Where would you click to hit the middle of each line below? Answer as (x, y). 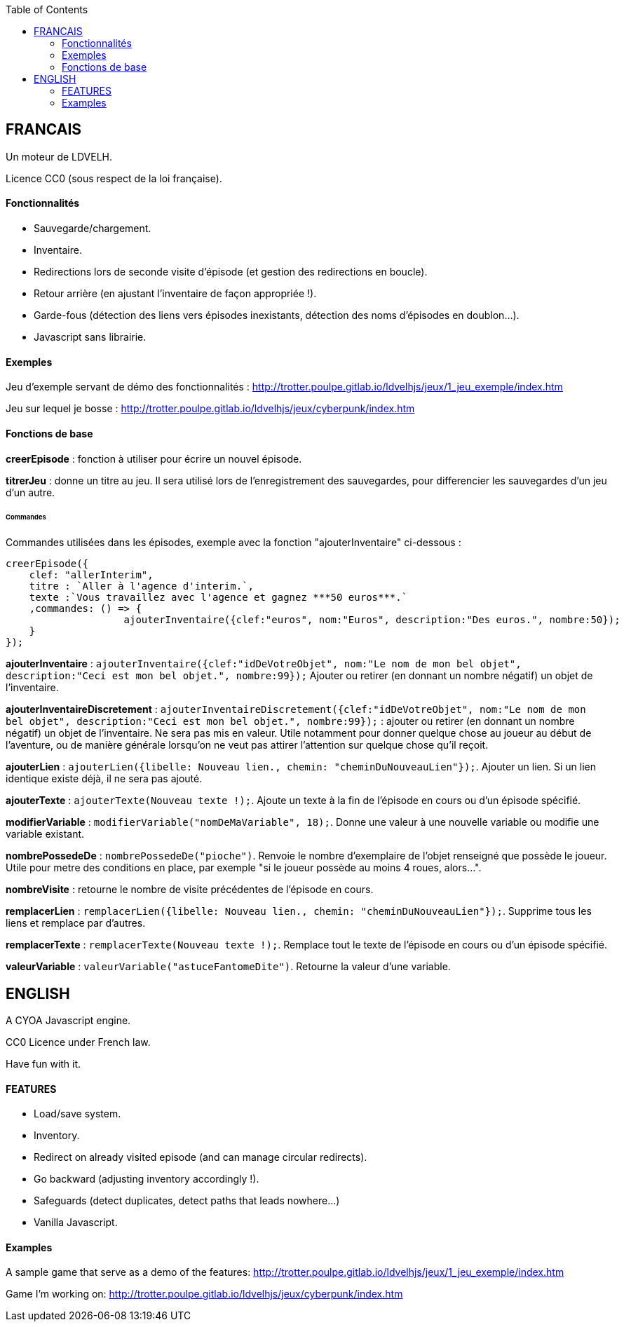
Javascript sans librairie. (90, 337)
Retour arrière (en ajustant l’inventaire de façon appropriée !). (175, 294)
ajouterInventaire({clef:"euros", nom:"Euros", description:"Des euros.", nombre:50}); (372, 620)
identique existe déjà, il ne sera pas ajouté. (104, 779)
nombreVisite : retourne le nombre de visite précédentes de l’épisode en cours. (190, 890)
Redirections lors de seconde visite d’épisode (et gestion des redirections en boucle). (231, 272)
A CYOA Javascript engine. (68, 1021)
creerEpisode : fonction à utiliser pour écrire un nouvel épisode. (154, 458)
